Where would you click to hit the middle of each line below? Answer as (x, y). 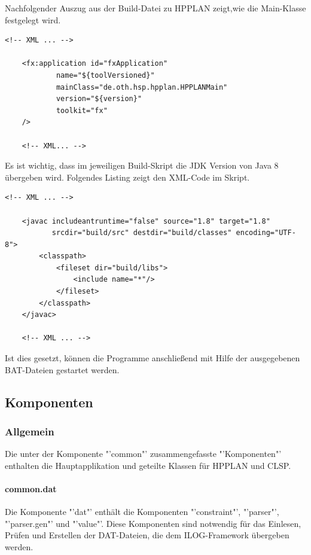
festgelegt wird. (33, 19)
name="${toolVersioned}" (105, 75)
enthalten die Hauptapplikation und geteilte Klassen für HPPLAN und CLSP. (148, 465)
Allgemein (30, 431)
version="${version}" (99, 99)
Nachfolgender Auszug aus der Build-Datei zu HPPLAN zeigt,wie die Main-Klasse (155, 8)
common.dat (31, 489)
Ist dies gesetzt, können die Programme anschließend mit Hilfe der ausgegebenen (153, 358)
